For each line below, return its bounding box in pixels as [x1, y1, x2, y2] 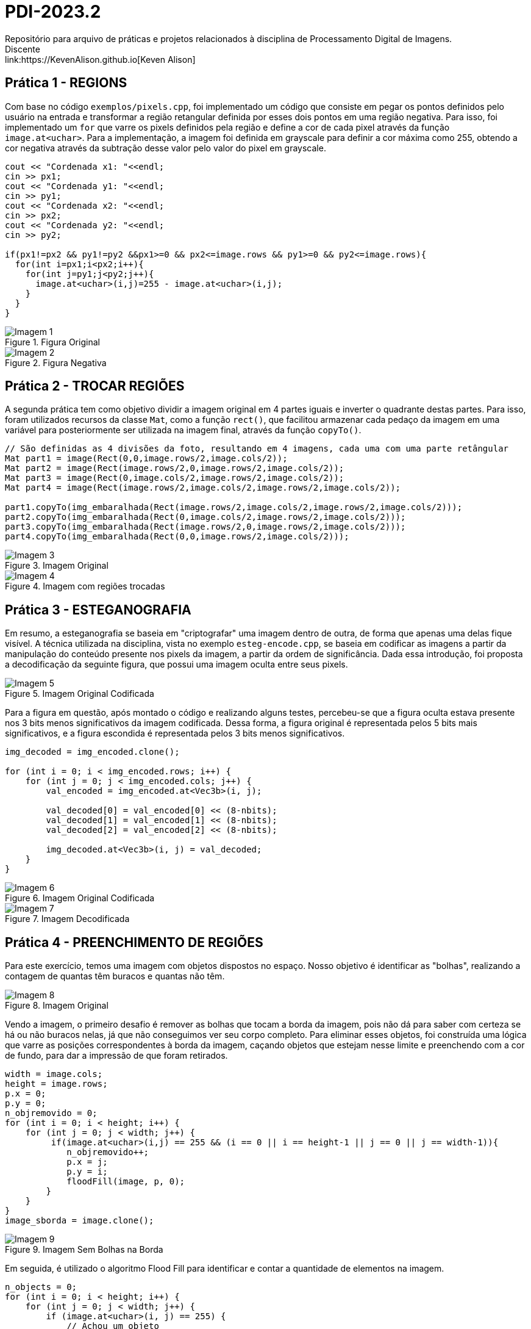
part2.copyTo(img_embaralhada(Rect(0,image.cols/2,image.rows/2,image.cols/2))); [5, 512, 406, 522]
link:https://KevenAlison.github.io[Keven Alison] [5, 54, 196, 65]
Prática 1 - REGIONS [5, 75, 127, 91]
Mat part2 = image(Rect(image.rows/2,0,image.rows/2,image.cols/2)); [5, 463, 344, 474]
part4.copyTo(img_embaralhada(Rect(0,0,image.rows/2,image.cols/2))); [5, 531, 349, 542]
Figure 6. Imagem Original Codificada [5, 893, 155, 904]
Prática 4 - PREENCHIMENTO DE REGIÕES [5, 934, 263, 950]
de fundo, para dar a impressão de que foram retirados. [5, 1050, 228, 1061]
